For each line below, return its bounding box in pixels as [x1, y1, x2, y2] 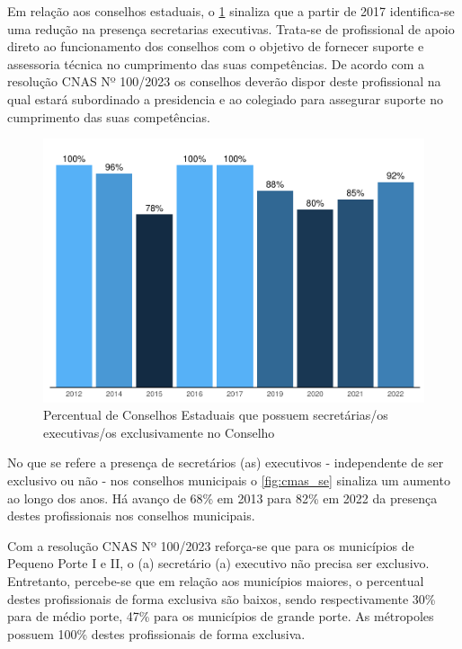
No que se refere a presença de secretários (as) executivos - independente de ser [7, 453, 444, 472]
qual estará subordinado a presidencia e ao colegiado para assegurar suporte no [7, 89, 443, 108]
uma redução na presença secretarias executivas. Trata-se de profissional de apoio [7, 19, 455, 38]
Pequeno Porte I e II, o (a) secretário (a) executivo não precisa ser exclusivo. [7, 554, 430, 573]
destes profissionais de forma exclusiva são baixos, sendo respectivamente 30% [7, 589, 436, 608]
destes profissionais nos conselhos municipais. [7, 506, 255, 525]
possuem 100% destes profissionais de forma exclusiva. [7, 624, 306, 643]
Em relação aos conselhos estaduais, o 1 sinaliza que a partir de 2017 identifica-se [7, 2, 455, 20]
